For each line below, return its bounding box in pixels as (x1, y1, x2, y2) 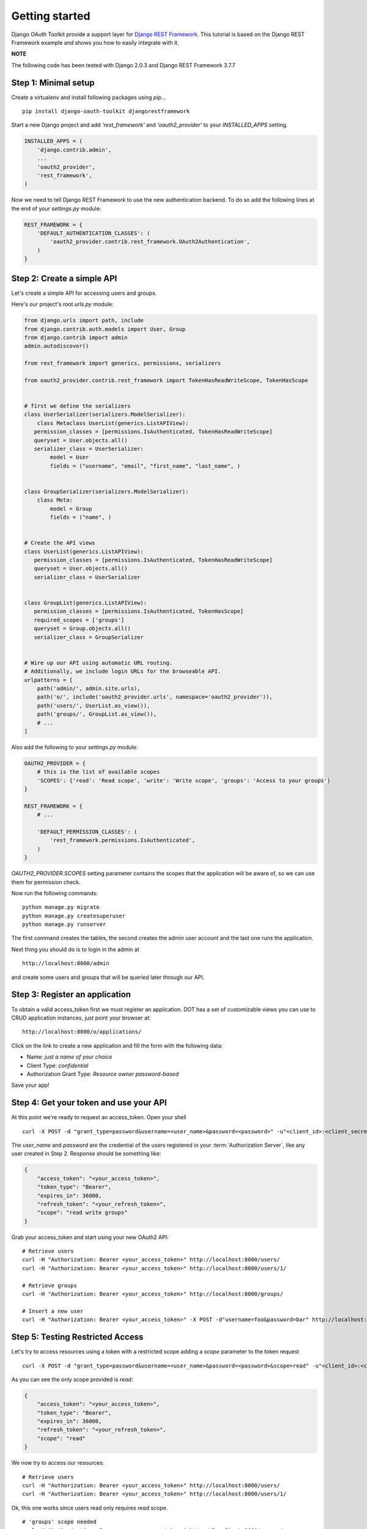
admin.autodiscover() (24, 342, 89, 350)
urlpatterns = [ (24, 676, 73, 683)
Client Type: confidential (26, 1062, 89, 1069)
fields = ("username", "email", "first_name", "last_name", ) (50, 462, 241, 469)
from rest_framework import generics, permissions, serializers (24, 360, 221, 367)
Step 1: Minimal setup (11, 77, 95, 88)
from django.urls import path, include (24, 317, 144, 324)
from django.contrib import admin (24, 334, 128, 341)
